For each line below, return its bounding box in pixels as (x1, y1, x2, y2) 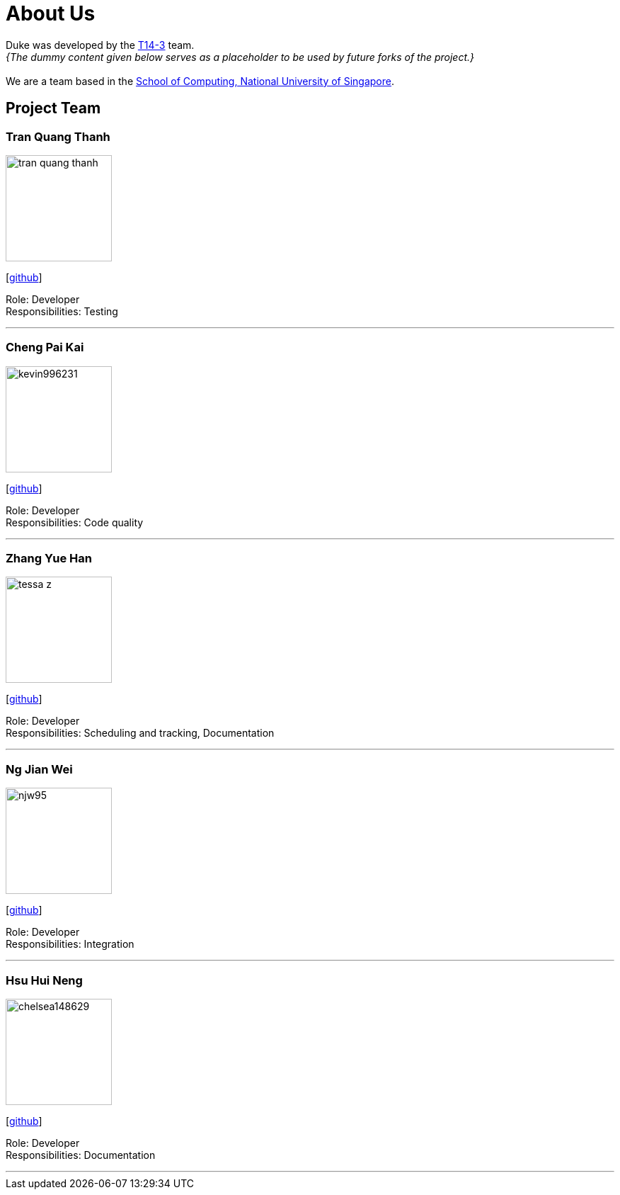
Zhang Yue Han (6, 551, 92, 566)
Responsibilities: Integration (6, 938, 134, 951)
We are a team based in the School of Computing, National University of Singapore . (6, 74, 395, 87)
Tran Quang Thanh (6, 129, 110, 144)
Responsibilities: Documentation (6, 1148, 156, 1161)
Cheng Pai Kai (6, 340, 84, 355)
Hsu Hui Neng (6, 973, 83, 987)
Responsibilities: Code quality (6, 516, 144, 528)
